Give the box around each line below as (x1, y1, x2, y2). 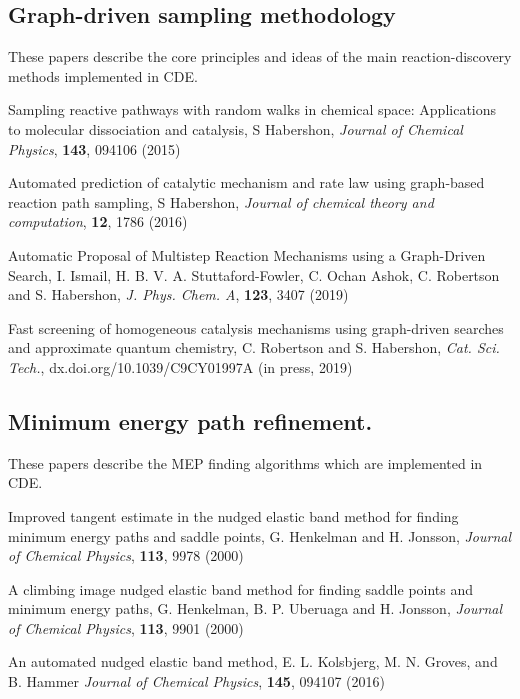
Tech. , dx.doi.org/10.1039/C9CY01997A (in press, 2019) (8, 356, 353, 377)
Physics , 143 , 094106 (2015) (8, 138, 181, 159)
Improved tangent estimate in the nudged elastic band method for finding (8, 505, 459, 526)
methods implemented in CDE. (8, 65, 198, 86)
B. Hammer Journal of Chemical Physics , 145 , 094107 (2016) (8, 671, 385, 692)
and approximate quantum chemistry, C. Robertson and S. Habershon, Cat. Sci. (8, 337, 500, 358)
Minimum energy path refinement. (8, 405, 373, 436)
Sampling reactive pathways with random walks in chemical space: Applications (8, 99, 497, 120)
